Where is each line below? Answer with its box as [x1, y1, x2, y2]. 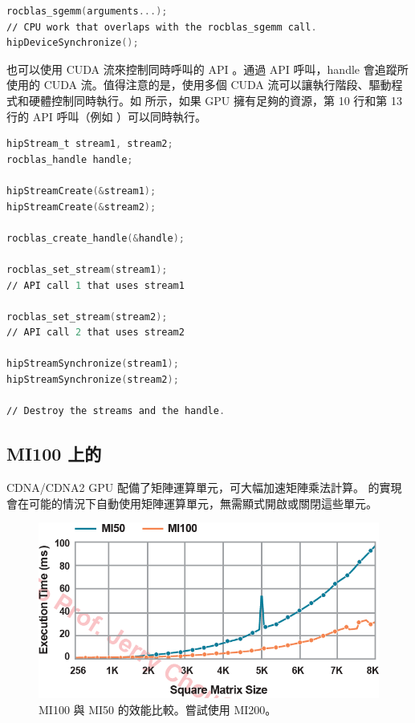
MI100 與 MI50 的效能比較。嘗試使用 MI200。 [39, 701, 277, 717]
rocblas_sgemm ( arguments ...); [6, 6, 168, 17]
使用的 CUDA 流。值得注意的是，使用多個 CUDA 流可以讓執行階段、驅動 [6, 76, 392, 93]
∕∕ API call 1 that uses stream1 [6, 279, 185, 291]
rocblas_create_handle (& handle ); [6, 232, 185, 244]
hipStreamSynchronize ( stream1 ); [6, 358, 179, 370]
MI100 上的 [6, 441, 102, 466]
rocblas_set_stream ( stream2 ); [6, 311, 168, 323]
